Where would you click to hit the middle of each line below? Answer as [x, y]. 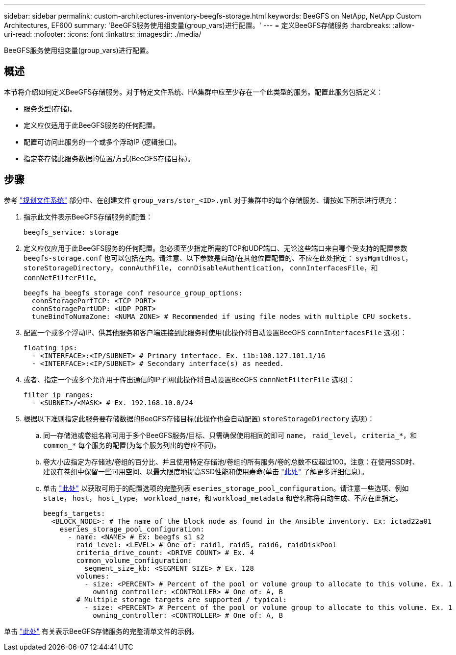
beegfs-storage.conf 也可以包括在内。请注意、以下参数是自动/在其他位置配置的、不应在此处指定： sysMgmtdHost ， [218, 258]
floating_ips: [51, 348]
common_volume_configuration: [134, 560]
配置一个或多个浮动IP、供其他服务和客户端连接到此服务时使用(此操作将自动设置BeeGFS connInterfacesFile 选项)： [215, 332]
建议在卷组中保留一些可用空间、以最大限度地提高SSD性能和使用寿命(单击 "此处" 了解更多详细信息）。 [206, 471]
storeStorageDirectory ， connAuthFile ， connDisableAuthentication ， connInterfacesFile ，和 [201, 267]
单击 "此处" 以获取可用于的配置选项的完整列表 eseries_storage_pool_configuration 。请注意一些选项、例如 [226, 488]
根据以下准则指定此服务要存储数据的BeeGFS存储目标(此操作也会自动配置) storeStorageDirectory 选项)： [199, 418]
